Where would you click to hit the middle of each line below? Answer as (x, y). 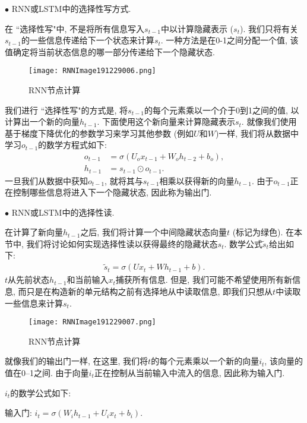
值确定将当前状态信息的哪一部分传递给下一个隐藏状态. (110, 51)
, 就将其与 (124, 180)
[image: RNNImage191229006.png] (92, 71)
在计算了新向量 (34, 232)
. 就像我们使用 (269, 121)
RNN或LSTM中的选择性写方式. (71, 8)
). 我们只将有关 (269, 28)
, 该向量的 (284, 361)
